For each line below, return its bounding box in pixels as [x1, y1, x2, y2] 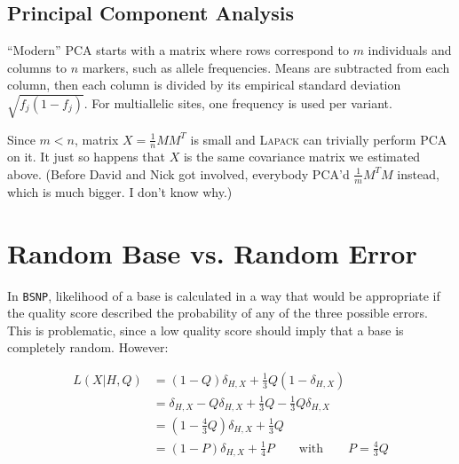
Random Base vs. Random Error [7, 234, 417, 271]
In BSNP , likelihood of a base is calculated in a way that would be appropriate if [7, 286, 440, 304]
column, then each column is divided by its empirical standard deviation [7, 75, 401, 94]
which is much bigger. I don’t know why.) [7, 182, 233, 201]
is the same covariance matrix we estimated [183, 147, 421, 166]
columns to [7, 58, 67, 76]
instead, [397, 164, 439, 183]
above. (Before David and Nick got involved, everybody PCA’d [7, 164, 350, 183]
